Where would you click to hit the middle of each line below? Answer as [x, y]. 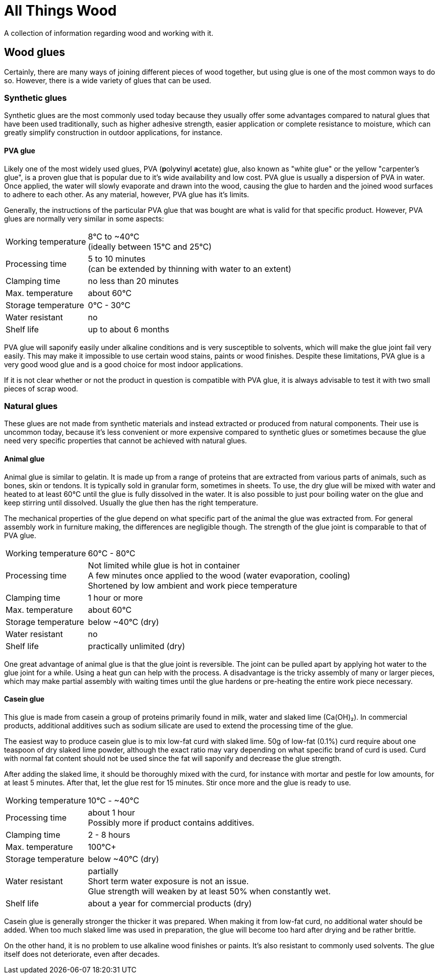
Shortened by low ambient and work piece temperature [193, 585]
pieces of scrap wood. [41, 388]
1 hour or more [115, 597]
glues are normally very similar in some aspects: [84, 218]
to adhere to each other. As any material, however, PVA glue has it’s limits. [127, 194]
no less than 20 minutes [133, 281]
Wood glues [35, 52]
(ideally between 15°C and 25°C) [150, 246]
